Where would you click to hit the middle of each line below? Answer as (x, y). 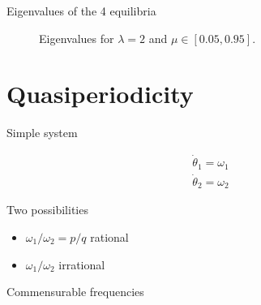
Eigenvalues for (77, 38)
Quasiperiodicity (100, 94)
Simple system (42, 133)
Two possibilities (47, 210)
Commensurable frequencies (75, 292)
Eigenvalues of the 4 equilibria (81, 11)
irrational (82, 264)
